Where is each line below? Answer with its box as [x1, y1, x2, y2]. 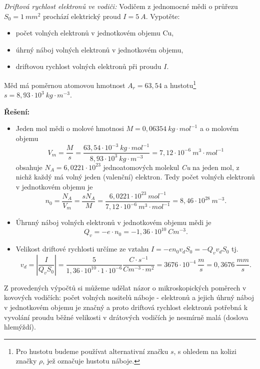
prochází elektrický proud [42, 10, 121, 21]
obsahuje [15, 161, 42, 172]
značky [15, 355, 37, 366]
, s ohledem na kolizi [173, 345, 236, 356]
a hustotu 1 [164, 78, 196, 90]
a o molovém [199, 123, 239, 133]
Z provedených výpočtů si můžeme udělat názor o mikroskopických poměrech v [4, 282, 246, 292]
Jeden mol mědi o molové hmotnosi [15, 123, 124, 133]
